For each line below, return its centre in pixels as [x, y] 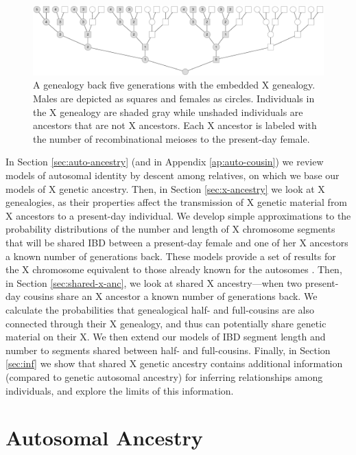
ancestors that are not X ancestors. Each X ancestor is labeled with [175, 125]
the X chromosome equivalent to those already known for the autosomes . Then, [174, 269]
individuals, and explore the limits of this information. [120, 390]
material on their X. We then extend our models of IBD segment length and [166, 337]
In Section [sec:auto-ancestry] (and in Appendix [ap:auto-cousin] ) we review [165, 162]
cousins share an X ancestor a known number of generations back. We [170, 296]
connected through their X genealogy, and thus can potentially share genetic [166, 323]
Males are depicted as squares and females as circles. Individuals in [174, 98]
